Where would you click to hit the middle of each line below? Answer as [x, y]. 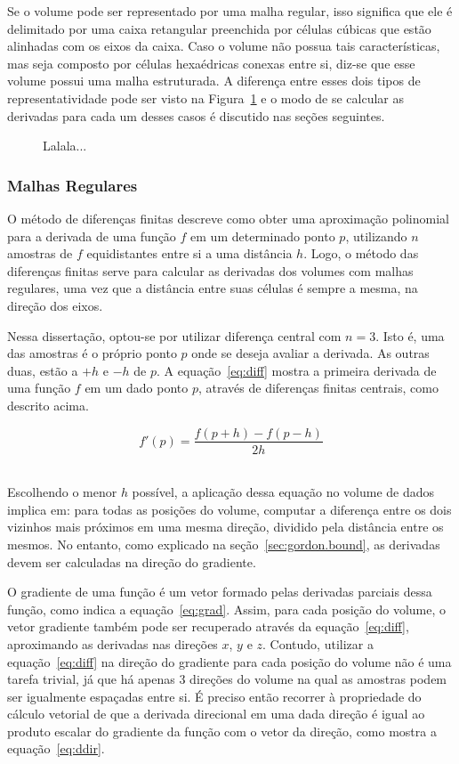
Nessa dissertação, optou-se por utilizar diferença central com [174, 335]
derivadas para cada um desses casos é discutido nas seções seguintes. [196, 115]
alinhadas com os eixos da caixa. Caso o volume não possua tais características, [224, 46]
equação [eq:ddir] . [56, 748]
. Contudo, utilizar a [318, 643]
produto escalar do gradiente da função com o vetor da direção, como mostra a [222, 731]
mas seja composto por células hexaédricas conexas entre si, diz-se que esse [211, 63]
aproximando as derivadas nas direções [113, 643]
